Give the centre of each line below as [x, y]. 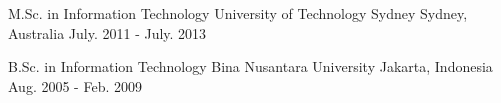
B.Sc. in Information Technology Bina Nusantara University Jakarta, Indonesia [250, 66]
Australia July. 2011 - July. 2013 [107, 32]
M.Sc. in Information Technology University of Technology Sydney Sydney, [238, 13]
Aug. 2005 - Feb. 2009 [75, 85]
